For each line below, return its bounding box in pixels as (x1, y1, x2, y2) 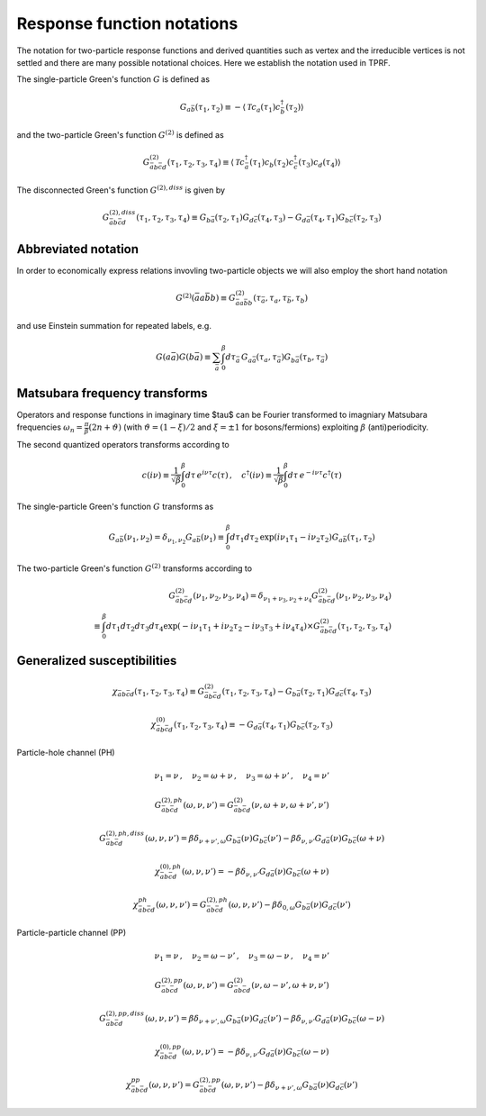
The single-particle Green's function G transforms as (16, 501, 214, 512)
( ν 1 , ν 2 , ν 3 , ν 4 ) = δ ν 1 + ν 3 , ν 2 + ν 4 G (193, 590, 319, 603)
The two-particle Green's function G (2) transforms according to (16, 561, 252, 574)
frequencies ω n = (16, 422, 84, 434)
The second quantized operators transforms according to (16, 439, 229, 449)
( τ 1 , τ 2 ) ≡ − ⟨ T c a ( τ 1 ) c (194, 102, 281, 114)
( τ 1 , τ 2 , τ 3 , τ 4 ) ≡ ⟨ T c (166, 157, 245, 169)
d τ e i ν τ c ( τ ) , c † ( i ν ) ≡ (184, 468, 273, 480)
